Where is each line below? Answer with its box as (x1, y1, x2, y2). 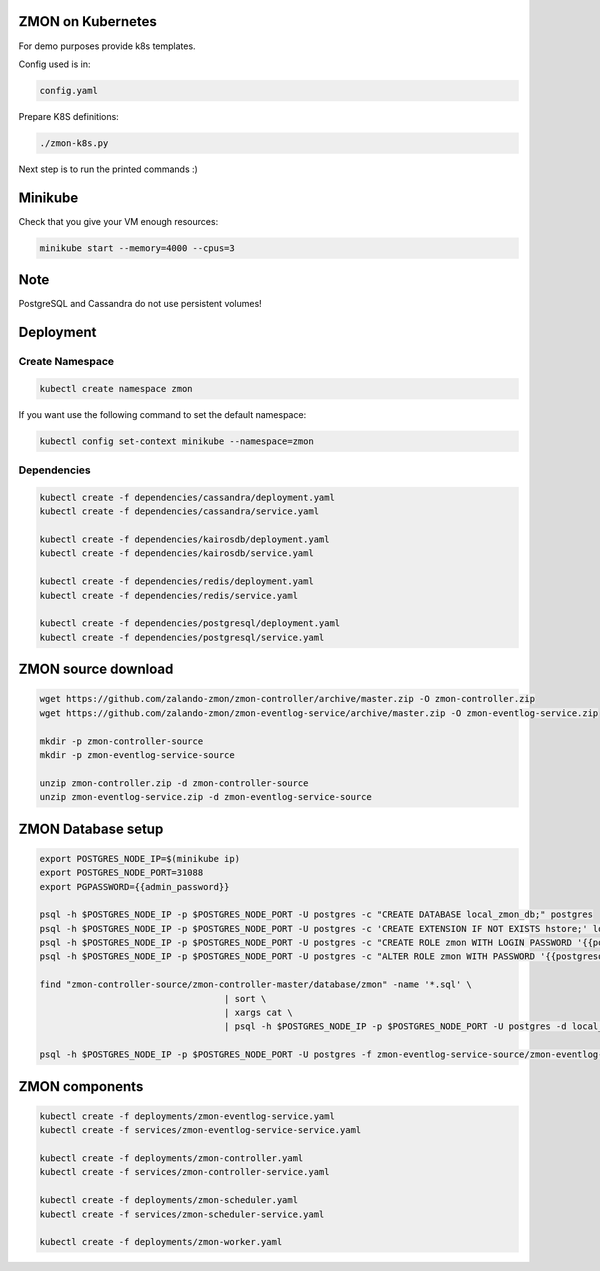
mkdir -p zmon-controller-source (39, 735, 204, 747)
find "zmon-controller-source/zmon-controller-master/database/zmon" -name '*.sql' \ (39, 979, 472, 990)
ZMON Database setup (18, 820, 164, 837)
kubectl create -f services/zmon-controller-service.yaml (39, 1166, 330, 1178)
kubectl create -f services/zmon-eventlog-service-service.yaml (39, 1125, 362, 1136)
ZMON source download (18, 661, 174, 678)
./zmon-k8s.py (39, 137, 109, 149)
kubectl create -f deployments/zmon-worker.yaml (39, 1236, 283, 1248)
